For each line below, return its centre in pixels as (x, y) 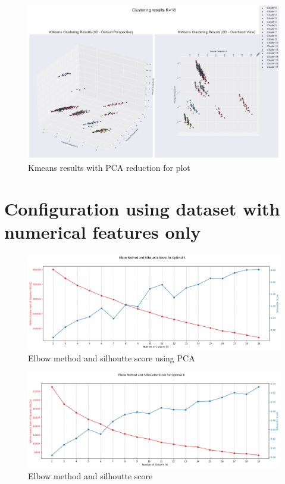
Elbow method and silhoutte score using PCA (112, 357)
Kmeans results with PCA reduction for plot (109, 168)
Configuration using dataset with (142, 208)
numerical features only (103, 232)
